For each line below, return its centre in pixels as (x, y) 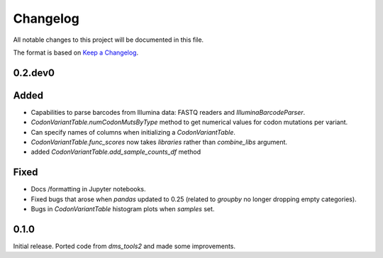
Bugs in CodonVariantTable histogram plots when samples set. (123, 209)
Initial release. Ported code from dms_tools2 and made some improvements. (124, 246)
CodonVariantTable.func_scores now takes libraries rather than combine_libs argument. (159, 142)
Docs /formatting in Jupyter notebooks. (88, 189)
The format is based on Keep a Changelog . (76, 52)
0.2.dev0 (34, 73)
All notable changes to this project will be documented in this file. (109, 40)
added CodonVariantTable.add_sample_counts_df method (116, 152)
